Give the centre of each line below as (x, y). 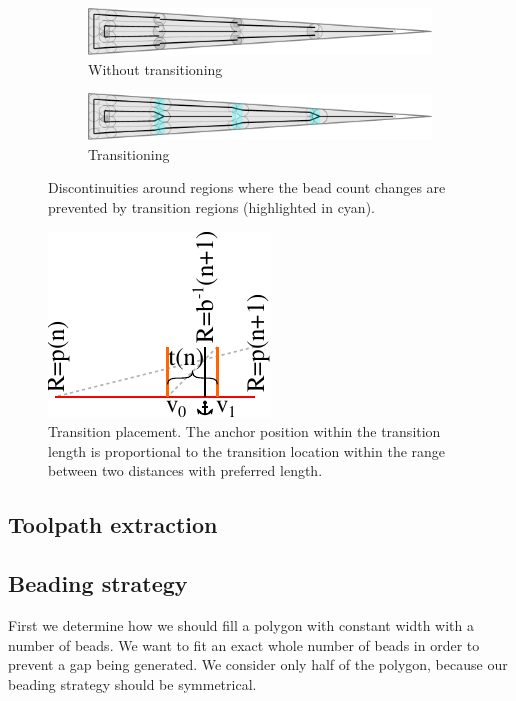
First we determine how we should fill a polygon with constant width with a (241, 625)
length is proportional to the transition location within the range (247, 450)
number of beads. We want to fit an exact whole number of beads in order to (244, 644)
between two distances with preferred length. (185, 470)
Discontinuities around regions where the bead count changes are (247, 187)
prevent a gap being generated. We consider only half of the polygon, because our (258, 664)
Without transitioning (155, 68)
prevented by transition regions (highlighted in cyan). (211, 207)
